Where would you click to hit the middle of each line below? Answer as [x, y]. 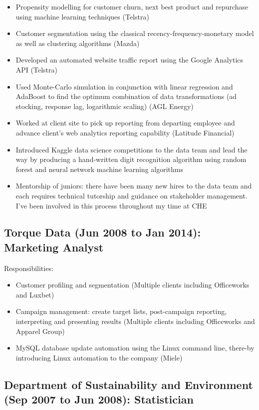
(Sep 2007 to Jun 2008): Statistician [99, 399]
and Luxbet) [35, 294]
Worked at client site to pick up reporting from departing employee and [125, 123]
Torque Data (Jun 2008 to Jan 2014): [103, 232]
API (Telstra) [36, 69]
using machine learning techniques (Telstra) [82, 16]
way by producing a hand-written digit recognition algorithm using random [131, 159]
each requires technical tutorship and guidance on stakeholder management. [131, 195]
